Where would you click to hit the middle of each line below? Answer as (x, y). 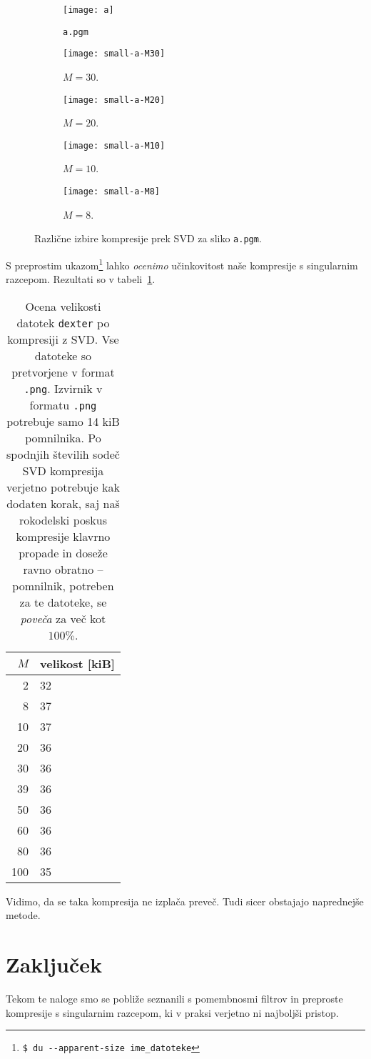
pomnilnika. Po (63, 437)
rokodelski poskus (63, 519)
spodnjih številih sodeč (63, 454)
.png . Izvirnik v (63, 388)
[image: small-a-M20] (114, 100)
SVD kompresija (63, 470)
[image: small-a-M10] (114, 145)
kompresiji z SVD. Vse (63, 339)
